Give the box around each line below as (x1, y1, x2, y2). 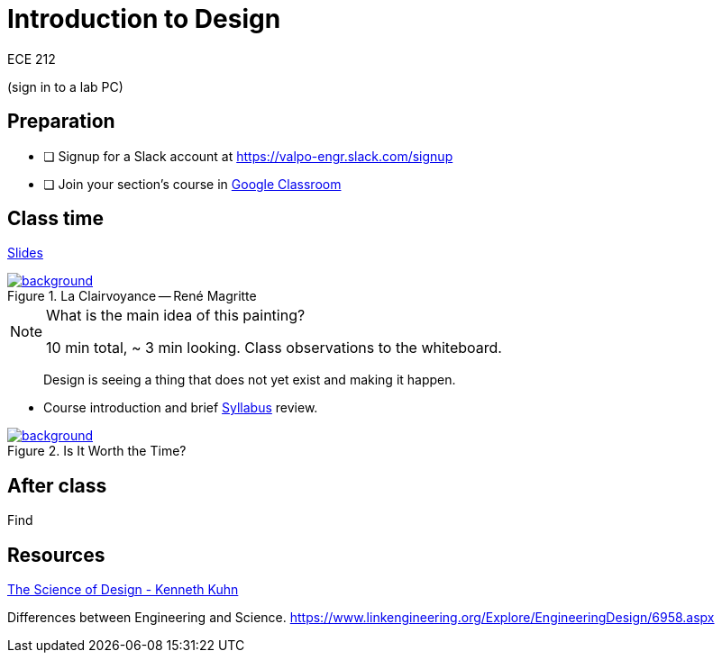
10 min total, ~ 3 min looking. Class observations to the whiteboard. (46, 339, 502, 357)
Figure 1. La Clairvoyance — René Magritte (7, 288, 257, 304)
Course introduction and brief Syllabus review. (43, 400, 318, 416)
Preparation (7, 110, 115, 133)
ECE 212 (7, 50, 56, 67)
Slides (7, 245, 43, 261)
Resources (7, 543, 105, 566)
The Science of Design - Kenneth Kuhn (7, 582, 239, 598)
